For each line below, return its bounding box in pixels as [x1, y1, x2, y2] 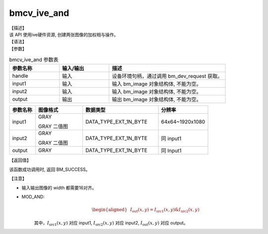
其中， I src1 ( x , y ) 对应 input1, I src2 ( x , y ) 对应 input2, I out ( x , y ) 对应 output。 [34, 220, 188, 227]
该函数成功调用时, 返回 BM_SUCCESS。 [9, 166, 90, 172]
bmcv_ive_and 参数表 [9, 56, 59, 63]
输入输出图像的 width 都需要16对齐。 [21, 184, 97, 191]
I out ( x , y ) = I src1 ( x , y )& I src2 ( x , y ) [130, 207, 200, 214]
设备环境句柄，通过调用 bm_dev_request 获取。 [112, 73, 223, 79]
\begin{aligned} [91, 207, 128, 213]
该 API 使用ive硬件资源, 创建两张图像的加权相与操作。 [9, 31, 119, 37]
